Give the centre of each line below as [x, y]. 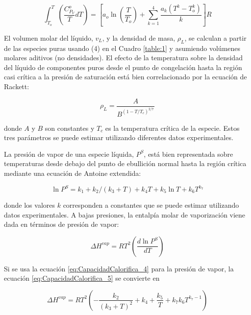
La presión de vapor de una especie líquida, [69, 154]
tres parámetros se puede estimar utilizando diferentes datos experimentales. [119, 137]
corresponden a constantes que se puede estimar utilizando [151, 205]
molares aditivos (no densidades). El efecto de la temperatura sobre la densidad [123, 58]
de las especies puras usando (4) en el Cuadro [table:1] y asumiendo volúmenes [122, 48]
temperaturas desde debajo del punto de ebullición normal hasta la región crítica [125, 163]
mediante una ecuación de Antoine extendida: [73, 173]
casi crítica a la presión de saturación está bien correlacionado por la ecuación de [125, 77]
